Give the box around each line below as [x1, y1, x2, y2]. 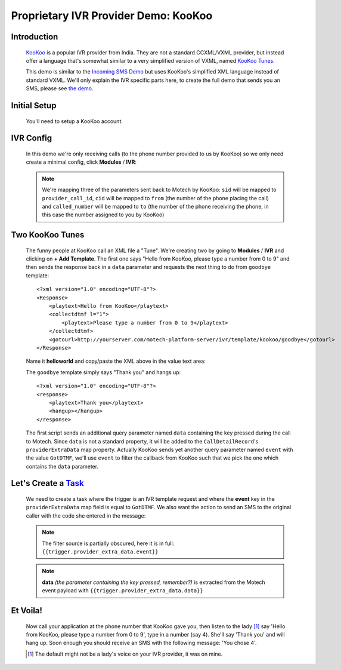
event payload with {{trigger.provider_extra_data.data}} [42, 587, 204, 594]
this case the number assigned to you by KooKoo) [42, 211, 165, 218]
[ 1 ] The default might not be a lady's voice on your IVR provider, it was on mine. [27, 650, 223, 657]
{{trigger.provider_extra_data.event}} [42, 549, 159, 555]
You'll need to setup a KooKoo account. [26, 117, 123, 125]
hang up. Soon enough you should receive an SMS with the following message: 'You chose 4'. [26, 640, 257, 647]
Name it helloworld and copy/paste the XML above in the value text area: [26, 357, 206, 365]
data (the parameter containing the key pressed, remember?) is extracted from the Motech [42, 579, 265, 586]
